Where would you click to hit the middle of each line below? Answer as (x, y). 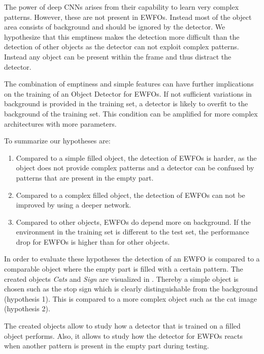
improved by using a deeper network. (73, 205)
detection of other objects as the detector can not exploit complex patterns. (122, 47)
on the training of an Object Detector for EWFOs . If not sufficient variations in (128, 93)
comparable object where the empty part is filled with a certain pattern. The (124, 269)
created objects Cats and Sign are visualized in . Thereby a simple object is (121, 278)
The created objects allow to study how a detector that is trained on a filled (122, 326)
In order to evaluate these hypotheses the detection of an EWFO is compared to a (132, 259)
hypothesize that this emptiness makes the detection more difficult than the (122, 36)
